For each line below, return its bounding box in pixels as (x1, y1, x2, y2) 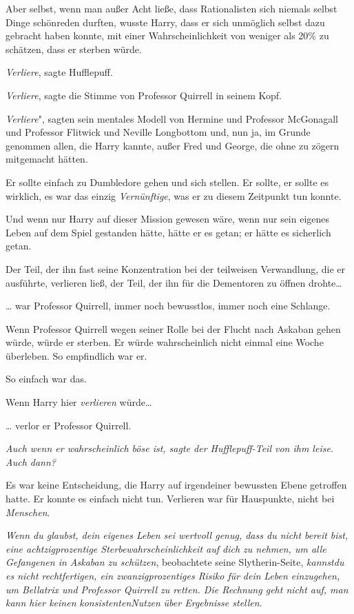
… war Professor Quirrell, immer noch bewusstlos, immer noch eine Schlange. (6, 298, 331, 313)
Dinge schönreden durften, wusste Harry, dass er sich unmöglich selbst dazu (6, 14, 325, 29)
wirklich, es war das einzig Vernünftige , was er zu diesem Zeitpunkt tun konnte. (6, 188, 342, 203)
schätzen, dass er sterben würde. (6, 41, 142, 56)
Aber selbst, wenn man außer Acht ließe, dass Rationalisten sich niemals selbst (6, 1, 337, 15)
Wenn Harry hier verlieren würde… (6, 395, 152, 409)
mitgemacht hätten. (6, 152, 88, 166)
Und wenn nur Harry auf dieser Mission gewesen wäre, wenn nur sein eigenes (6, 212, 330, 226)
